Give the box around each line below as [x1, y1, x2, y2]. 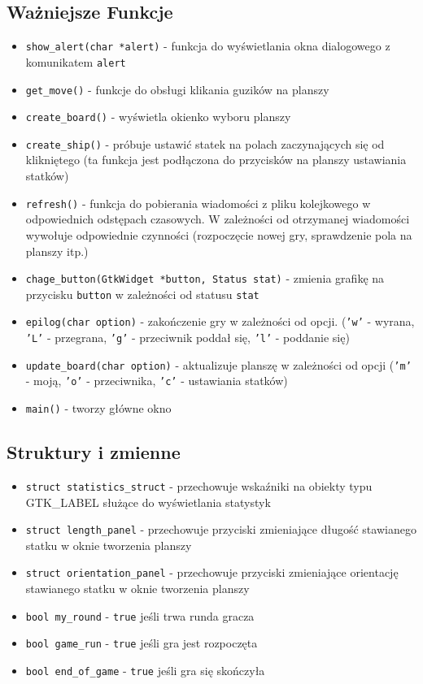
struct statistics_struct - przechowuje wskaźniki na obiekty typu [25, 477, 373, 494]
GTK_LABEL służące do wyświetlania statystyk [25, 493, 271, 510]
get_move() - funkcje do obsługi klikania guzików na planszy [25, 80, 329, 97]
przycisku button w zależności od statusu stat [25, 285, 259, 302]
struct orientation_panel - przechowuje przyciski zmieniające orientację [25, 564, 399, 581]
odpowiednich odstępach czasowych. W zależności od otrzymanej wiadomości [25, 210, 410, 227]
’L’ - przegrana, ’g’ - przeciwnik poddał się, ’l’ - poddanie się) [25, 329, 350, 346]
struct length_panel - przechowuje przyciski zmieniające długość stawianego [25, 521, 416, 538]
